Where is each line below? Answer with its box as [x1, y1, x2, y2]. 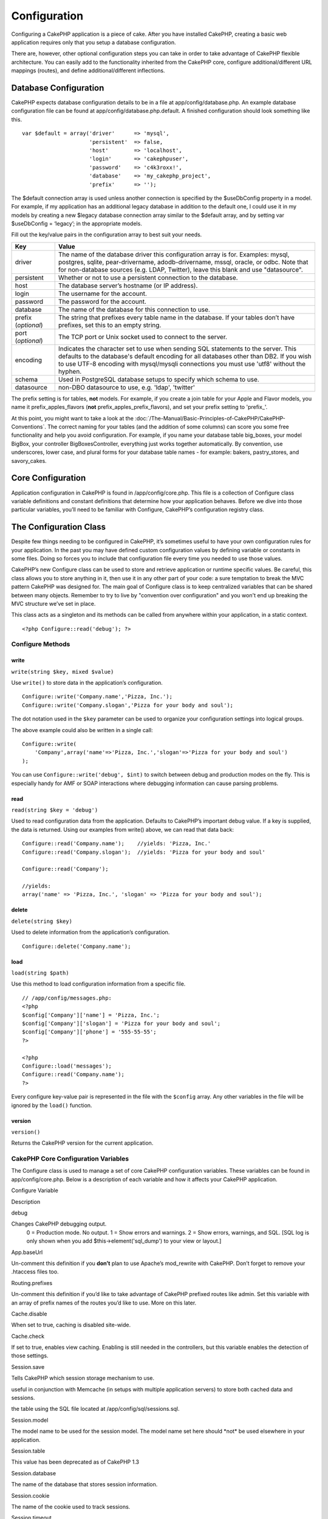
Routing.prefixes [11, 1279, 53, 1286]
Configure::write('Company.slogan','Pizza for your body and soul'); [22, 702, 234, 708]
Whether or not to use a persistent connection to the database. [58, 273, 238, 282]
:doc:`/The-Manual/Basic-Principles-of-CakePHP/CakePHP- [134, 414, 285, 422]
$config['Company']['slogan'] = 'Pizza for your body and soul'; [22, 1020, 221, 1027]
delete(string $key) [11, 917, 73, 925]
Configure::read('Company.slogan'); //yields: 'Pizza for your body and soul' [22, 848, 265, 856]
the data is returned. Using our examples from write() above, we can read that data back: [11, 826, 234, 833]
